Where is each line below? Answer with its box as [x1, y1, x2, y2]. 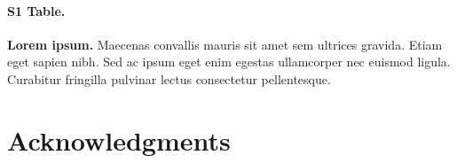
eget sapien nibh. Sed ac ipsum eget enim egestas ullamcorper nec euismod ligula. [7, 52, 451, 71]
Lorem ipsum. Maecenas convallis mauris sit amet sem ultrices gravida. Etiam [7, 35, 443, 53]
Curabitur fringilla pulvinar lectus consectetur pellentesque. [7, 69, 331, 88]
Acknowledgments [7, 121, 231, 158]
